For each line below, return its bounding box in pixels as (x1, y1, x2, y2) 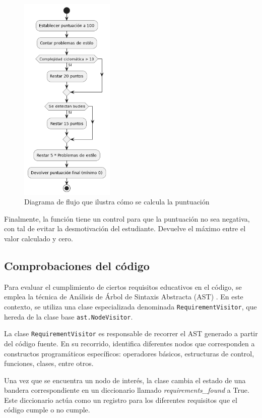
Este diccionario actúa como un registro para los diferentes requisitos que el (4, 394, 237, 405)
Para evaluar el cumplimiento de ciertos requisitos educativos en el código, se (4, 281, 242, 292)
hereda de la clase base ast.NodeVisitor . (4, 311, 133, 322)
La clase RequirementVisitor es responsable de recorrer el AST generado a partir (4, 328, 258, 339)
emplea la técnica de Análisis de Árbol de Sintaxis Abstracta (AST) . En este (4, 291, 243, 302)
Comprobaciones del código (4, 257, 150, 273)
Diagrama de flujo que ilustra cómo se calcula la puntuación (24, 196, 210, 207)
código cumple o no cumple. (4, 404, 90, 415)
